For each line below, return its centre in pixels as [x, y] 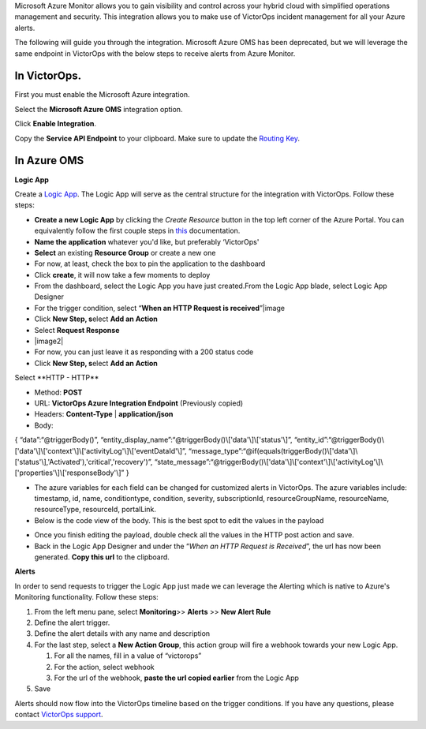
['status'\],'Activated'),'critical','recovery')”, [84, 462]
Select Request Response [77, 330]
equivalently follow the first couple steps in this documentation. [137, 231]
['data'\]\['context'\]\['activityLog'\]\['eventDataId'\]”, [101, 450]
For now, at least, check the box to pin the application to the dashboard [150, 264]
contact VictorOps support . [59, 715]
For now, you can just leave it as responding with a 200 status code [144, 352]
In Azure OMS [49, 161]
